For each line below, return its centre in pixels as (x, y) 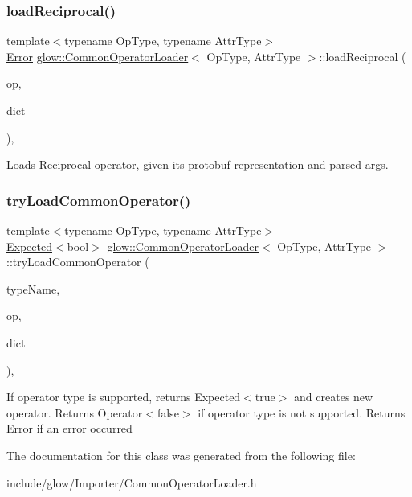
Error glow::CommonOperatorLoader (98, 56)
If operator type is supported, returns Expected (124, 397)
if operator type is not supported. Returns (302, 412)
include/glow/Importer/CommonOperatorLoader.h (132, 482)
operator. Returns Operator (75, 412)
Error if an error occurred (69, 428)
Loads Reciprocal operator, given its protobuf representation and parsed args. (198, 164)
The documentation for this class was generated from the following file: (181, 455)
